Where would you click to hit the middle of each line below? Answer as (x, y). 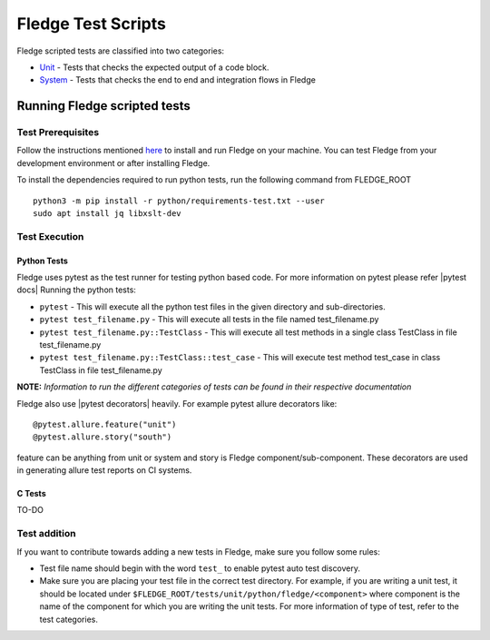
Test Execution (50, 236)
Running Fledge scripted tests (103, 106)
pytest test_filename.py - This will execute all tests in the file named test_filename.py (209, 320)
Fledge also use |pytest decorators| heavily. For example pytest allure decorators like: (177, 403)
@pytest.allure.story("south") (103, 437)
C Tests (31, 494)
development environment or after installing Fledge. (113, 162)
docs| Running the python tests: (76, 290)
